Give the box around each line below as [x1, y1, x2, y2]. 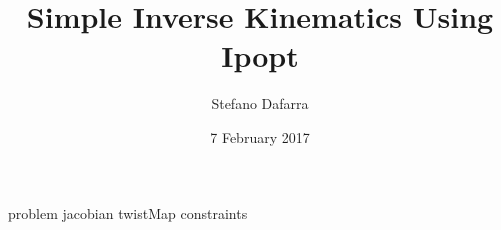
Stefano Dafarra [211, 93, 309, 114]
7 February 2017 [210, 126, 310, 147]
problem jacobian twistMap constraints [8, 202, 248, 223]
